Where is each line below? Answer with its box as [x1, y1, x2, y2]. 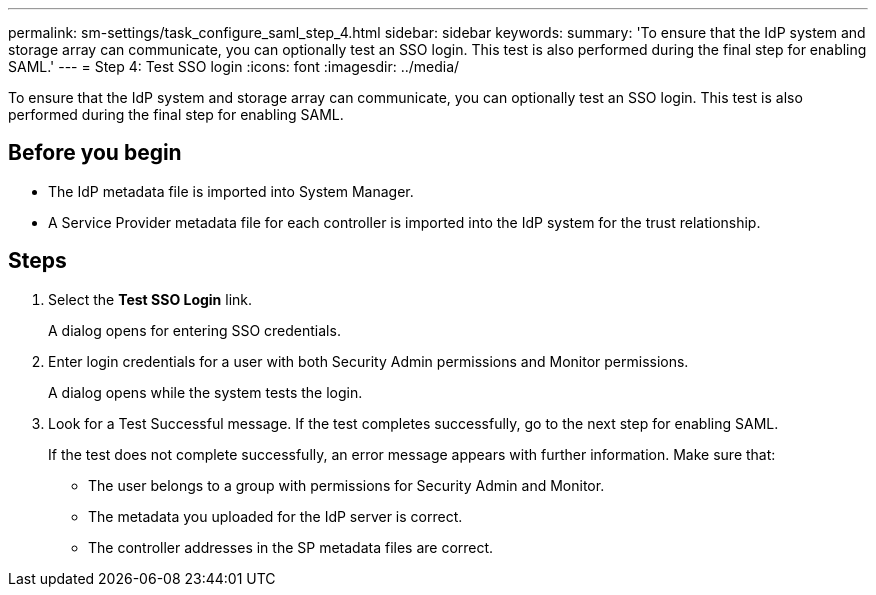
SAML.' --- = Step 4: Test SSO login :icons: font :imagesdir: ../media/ [8, 58, 460, 75]
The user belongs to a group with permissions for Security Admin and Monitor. [88, 476, 605, 494]
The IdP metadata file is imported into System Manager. [48, 182, 414, 200]
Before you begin [8, 140, 182, 166]
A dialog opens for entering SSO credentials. [48, 321, 341, 339]
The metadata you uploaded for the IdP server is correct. [88, 507, 463, 525]
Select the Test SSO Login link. [48, 290, 253, 308]
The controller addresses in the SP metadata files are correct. [88, 538, 494, 556]
